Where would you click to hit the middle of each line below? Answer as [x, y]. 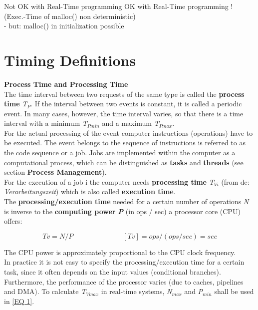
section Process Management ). [55, 172]
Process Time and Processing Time [66, 84]
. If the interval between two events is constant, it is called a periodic [136, 104]
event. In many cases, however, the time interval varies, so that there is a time [124, 113]
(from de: [235, 181]
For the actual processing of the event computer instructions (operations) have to [129, 133]
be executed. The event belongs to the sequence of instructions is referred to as [125, 143]
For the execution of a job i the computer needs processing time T [109, 181]
